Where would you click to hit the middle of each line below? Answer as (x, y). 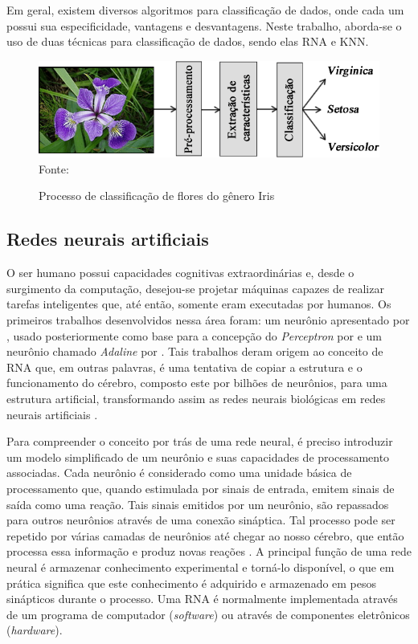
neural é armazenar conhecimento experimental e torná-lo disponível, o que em (201, 567)
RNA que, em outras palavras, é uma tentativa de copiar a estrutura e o (184, 367)
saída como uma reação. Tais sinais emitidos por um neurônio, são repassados (198, 504)
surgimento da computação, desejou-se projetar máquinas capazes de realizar (195, 288)
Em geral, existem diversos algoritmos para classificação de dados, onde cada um (205, 10)
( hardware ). (35, 630)
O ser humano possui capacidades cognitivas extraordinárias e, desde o (180, 273)
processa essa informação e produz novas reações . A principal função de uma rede (209, 551)
